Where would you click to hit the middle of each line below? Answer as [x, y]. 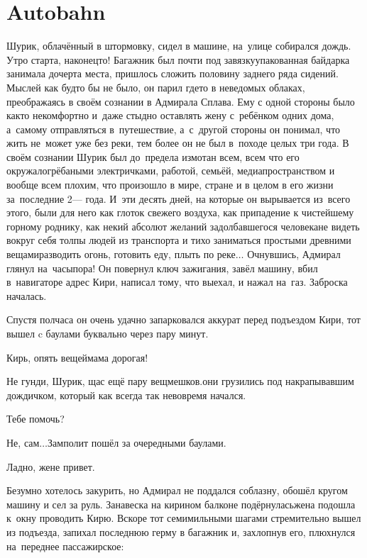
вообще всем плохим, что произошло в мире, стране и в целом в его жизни [170, 185]
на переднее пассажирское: [65, 546]
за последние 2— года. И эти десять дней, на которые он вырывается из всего [179, 198]
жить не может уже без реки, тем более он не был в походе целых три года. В [178, 143]
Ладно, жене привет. [51, 466]
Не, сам [23, 442]
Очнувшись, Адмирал [294, 254]
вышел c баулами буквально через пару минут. [108, 333]
